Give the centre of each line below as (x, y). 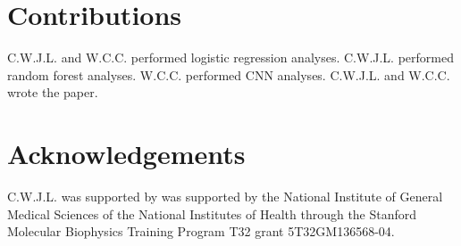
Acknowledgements (126, 154)
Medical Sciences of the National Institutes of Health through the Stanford (212, 213)
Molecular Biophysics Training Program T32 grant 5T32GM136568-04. (201, 231)
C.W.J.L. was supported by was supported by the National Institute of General (225, 197)
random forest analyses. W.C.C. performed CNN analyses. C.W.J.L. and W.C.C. (229, 74)
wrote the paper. (53, 92)
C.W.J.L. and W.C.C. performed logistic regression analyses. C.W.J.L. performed (230, 57)
